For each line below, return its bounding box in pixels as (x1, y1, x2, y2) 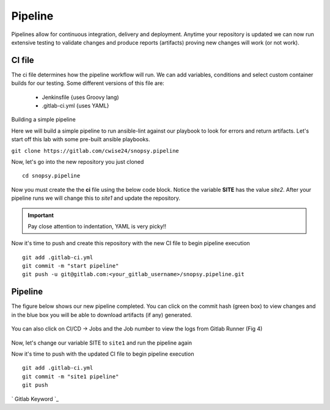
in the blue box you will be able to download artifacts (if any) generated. (11, 311, 193, 318)
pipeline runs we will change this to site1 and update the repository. (11, 194, 180, 202)
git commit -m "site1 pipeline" (22, 373, 119, 380)
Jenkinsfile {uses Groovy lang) (42, 93, 119, 101)
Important (28, 211, 54, 219)
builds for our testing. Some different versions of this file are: (11, 79, 164, 87)
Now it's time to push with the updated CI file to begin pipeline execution (11, 350, 194, 357)
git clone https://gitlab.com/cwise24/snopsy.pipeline (11, 147, 180, 154)
